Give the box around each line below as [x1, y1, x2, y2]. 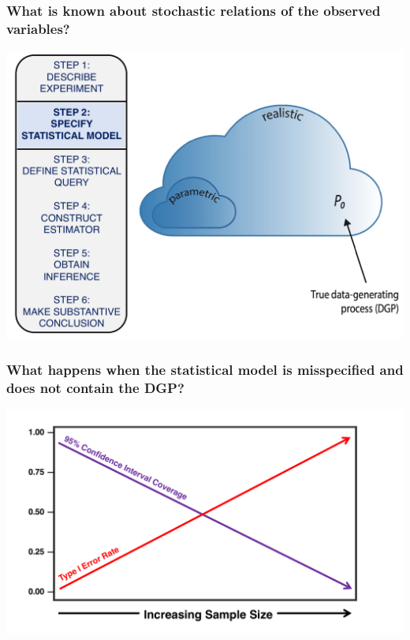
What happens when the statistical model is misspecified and [6, 359, 404, 379]
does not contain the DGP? [6, 377, 184, 397]
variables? [6, 18, 70, 38]
